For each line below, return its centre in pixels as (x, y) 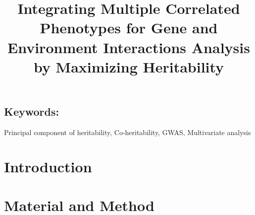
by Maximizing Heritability (129, 66)
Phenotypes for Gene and (129, 28)
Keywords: (32, 111)
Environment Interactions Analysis (129, 47)
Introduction (48, 166)
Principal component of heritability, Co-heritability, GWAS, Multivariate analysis (127, 132)
